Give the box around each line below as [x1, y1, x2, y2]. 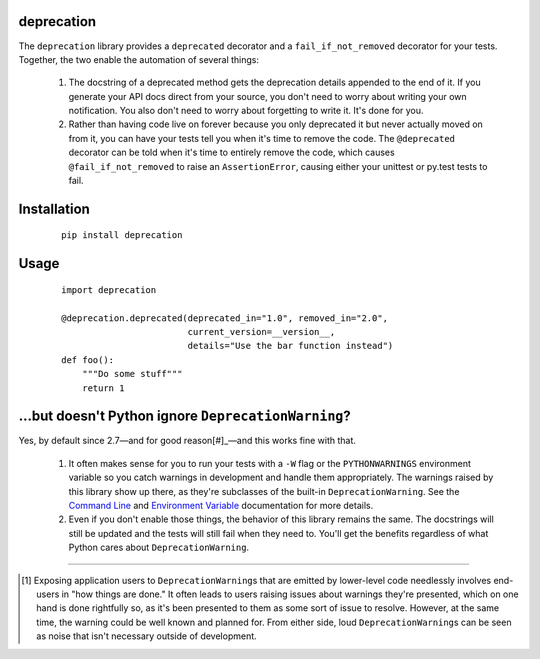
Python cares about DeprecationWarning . [68, 541, 250, 554]
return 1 [81, 382, 125, 394]
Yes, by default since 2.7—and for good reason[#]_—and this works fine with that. [18, 435, 357, 447]
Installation [18, 200, 90, 217]
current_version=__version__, [187, 326, 336, 338]
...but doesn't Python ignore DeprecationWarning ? [18, 408, 351, 425]
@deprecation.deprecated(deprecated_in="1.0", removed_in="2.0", [61, 312, 389, 324]
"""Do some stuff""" [81, 368, 183, 380]
